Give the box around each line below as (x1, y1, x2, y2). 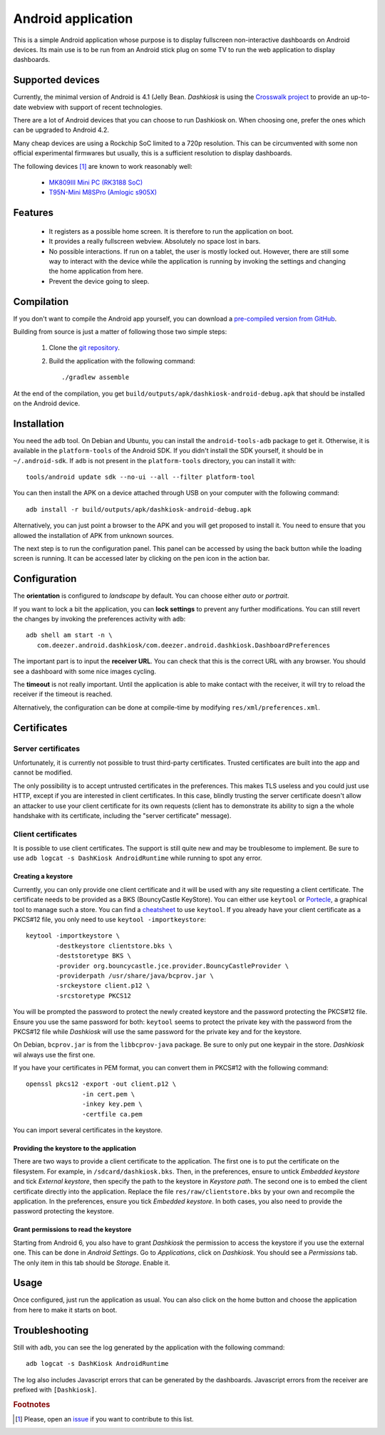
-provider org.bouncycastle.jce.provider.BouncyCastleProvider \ (56, 962, 289, 970)
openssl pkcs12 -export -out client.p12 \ (26, 1080, 177, 1088)
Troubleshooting (13, 1324, 89, 1336)
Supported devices (13, 74, 100, 86)
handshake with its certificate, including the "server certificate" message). (13, 811, 232, 819)
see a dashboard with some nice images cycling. (13, 667, 157, 675)
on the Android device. (13, 399, 81, 408)
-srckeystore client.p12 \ (56, 982, 150, 990)
